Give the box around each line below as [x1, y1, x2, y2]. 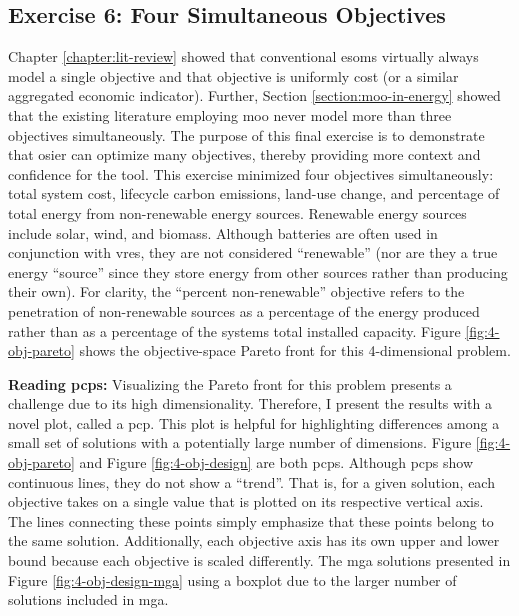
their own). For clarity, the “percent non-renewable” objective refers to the [8, 281, 465, 302]
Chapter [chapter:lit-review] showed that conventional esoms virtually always [8, 46, 479, 67]
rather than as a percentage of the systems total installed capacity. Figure [8, 320, 461, 341]
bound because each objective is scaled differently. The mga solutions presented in [8, 550, 511, 571]
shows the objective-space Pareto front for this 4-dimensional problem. [79, 340, 511, 361]
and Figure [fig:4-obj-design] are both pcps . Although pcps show [79, 452, 474, 473]
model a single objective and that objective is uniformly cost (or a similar [8, 65, 459, 86]
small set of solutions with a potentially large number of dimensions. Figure [8, 432, 472, 453]
